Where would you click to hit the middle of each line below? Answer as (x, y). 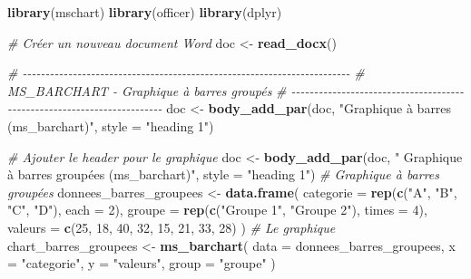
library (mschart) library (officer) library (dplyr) (145, 12)
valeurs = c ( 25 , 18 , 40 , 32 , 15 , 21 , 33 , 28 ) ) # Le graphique (172, 227)
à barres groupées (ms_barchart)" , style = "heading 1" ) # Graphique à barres (224, 174)
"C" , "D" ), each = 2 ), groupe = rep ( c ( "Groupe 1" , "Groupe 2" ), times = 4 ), (217, 210)
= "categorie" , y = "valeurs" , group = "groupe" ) (142, 263)
